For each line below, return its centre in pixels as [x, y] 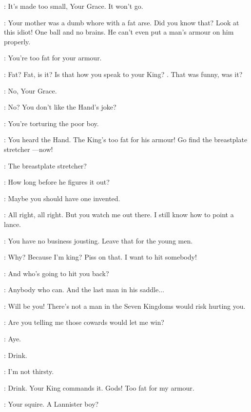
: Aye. [12, 339]
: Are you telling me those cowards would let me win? [84, 322]
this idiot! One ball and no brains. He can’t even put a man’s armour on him [119, 32]
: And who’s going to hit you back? [57, 273]
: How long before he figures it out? [57, 182]
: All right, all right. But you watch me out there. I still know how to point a [119, 215]
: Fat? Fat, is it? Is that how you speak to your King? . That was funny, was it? [123, 74]
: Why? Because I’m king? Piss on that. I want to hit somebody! [100, 257]
